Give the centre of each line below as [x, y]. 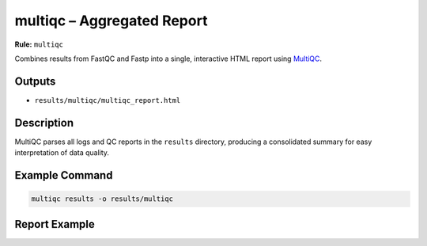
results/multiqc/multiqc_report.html [108, 100]
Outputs [35, 81]
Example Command [64, 175]
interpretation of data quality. [62, 153]
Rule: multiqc [39, 44]
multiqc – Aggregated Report [111, 21]
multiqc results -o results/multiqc [102, 199]
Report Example [55, 224]
